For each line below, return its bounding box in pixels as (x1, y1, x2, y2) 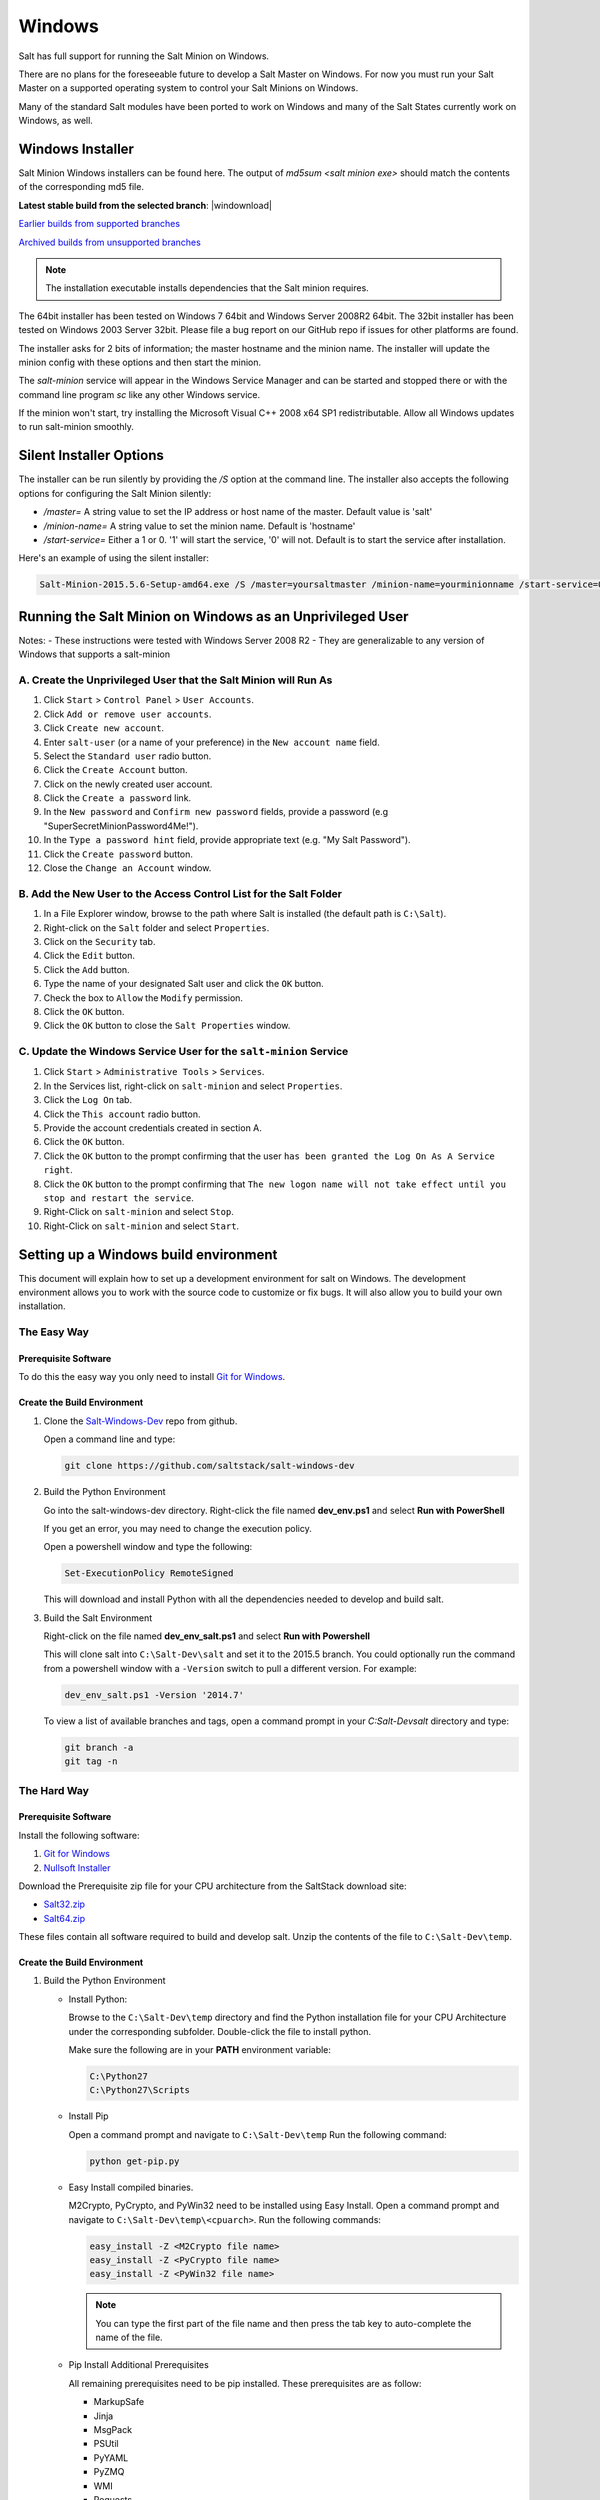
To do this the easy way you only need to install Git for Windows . (18, 1371, 286, 1383)
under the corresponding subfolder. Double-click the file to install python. (68, 2025, 372, 2037)
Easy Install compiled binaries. (68, 2181, 194, 2193)
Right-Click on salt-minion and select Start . (43, 1220, 240, 1232)
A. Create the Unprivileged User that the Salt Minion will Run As (18, 673, 333, 687)
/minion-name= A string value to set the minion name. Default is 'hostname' (43, 520, 356, 532)
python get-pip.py (89, 2155, 180, 2167)
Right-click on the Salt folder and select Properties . (43, 921, 270, 934)
